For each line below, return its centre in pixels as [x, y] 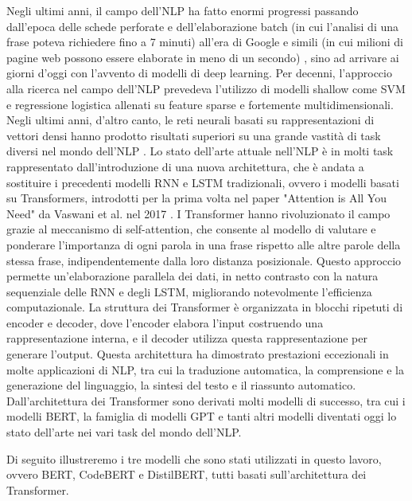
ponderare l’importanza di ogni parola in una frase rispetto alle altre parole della [204, 244]
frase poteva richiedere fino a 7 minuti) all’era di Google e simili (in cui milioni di [205, 42]
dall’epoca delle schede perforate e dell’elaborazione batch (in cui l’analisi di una [203, 26]
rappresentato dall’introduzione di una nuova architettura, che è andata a [185, 166]
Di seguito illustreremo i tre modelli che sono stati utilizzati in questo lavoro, [194, 458]
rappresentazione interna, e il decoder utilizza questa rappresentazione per [187, 338]
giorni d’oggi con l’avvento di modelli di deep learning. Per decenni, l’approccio [199, 73]
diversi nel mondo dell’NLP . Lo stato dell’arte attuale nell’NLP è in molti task [200, 151]
